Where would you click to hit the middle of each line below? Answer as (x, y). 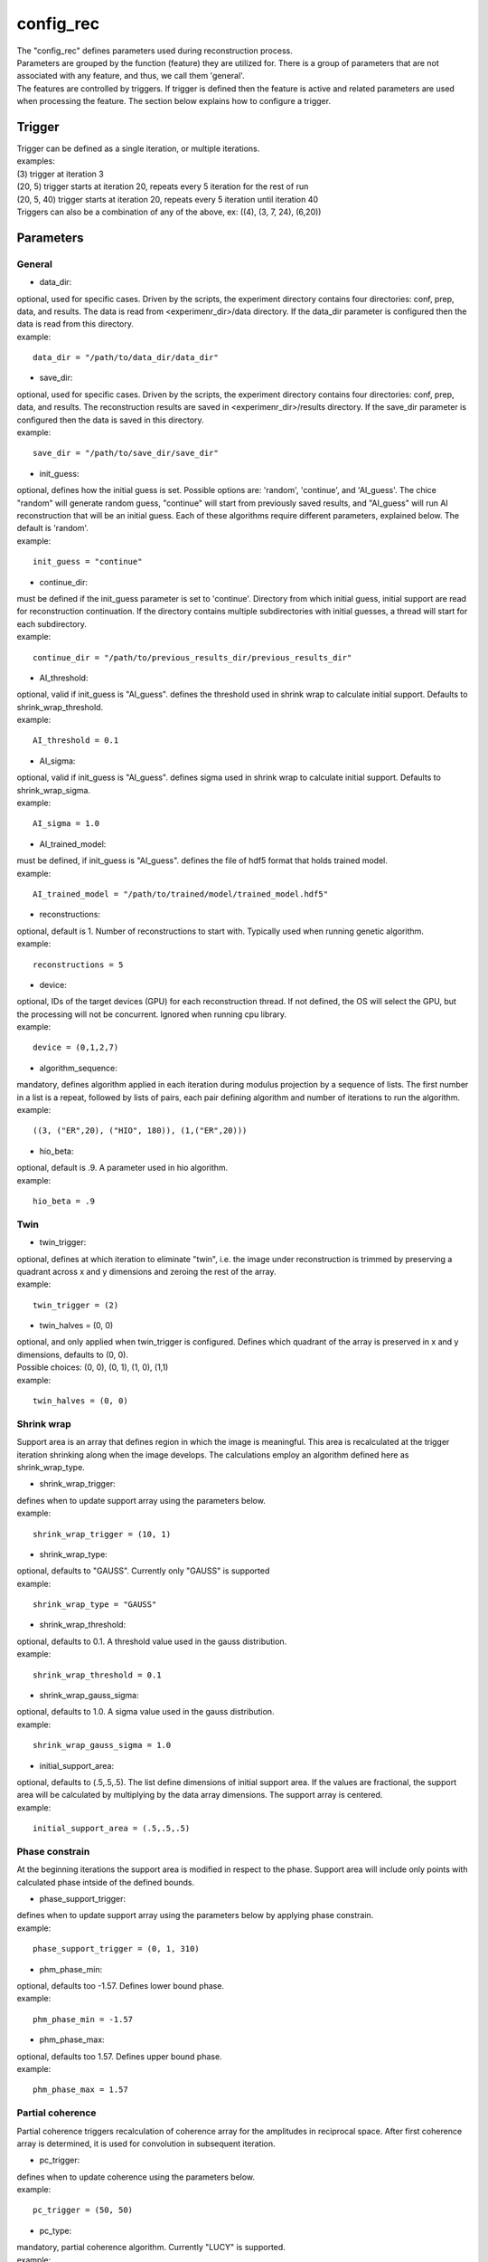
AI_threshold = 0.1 (76, 741)
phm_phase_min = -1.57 (83, 2019)
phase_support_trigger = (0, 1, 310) (117, 1949)
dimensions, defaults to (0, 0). (72, 1354)
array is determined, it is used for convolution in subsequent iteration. (146, 2143)
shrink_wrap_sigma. (53, 790)
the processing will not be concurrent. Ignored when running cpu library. (152, 1014)
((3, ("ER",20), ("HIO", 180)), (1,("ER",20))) (140, 1131)
